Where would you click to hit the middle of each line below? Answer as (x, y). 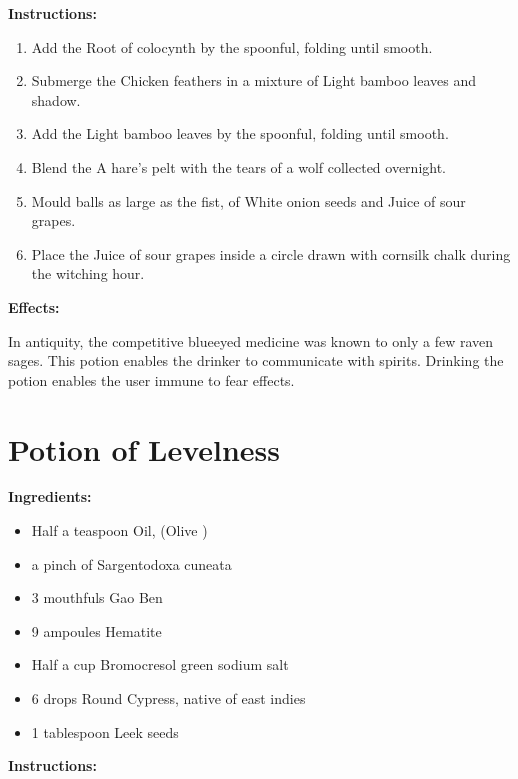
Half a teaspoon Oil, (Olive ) (119, 530)
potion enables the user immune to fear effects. (151, 379)
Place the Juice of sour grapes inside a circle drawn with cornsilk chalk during (271, 253)
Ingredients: (50, 496)
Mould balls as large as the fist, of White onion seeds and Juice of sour (248, 200)
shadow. (56, 99)
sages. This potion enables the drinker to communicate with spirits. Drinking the (256, 360)
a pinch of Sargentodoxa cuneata (131, 563)
